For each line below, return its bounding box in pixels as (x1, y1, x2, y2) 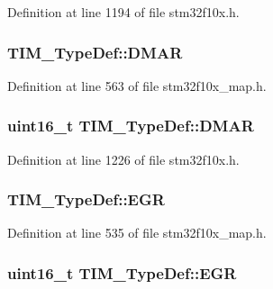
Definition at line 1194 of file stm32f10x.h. (7, 3, 240, 21)
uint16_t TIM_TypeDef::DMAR (7, 114, 254, 137)
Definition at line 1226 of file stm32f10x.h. (7, 149, 240, 168)
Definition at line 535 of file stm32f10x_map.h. (7, 223, 267, 242)
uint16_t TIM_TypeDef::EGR (7, 261, 237, 284)
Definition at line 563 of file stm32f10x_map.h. (7, 76, 267, 95)
